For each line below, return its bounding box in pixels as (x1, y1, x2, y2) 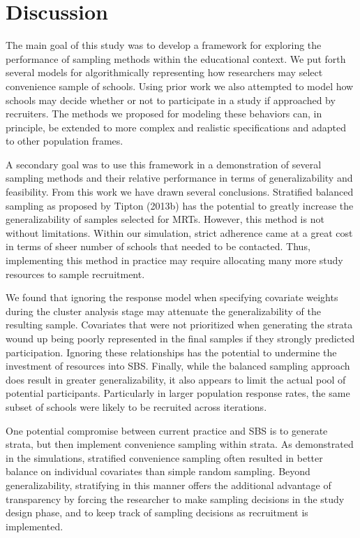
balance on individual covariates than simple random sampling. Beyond (6, 464, 310, 479)
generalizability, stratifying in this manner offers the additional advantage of (6, 477, 331, 492)
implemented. (6, 518, 63, 533)
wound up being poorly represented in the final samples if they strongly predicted (6, 331, 355, 345)
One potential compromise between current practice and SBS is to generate (6, 423, 328, 437)
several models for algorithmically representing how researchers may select (6, 65, 323, 80)
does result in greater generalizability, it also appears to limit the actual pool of (6, 372, 346, 386)
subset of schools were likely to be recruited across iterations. (6, 399, 267, 414)
